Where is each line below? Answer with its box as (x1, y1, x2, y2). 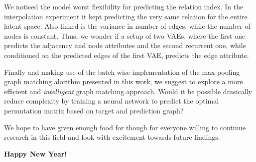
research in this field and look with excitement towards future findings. (4, 132, 220, 142)
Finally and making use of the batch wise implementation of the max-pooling (4, 66, 240, 77)
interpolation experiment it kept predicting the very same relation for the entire (4, 11, 248, 21)
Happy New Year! (4, 148, 67, 159)
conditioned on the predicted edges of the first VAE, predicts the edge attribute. (4, 50, 249, 60)
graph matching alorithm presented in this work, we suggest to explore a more (4, 76, 243, 87)
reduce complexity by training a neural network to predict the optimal (4, 96, 219, 106)
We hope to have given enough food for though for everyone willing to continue (4, 122, 246, 132)
